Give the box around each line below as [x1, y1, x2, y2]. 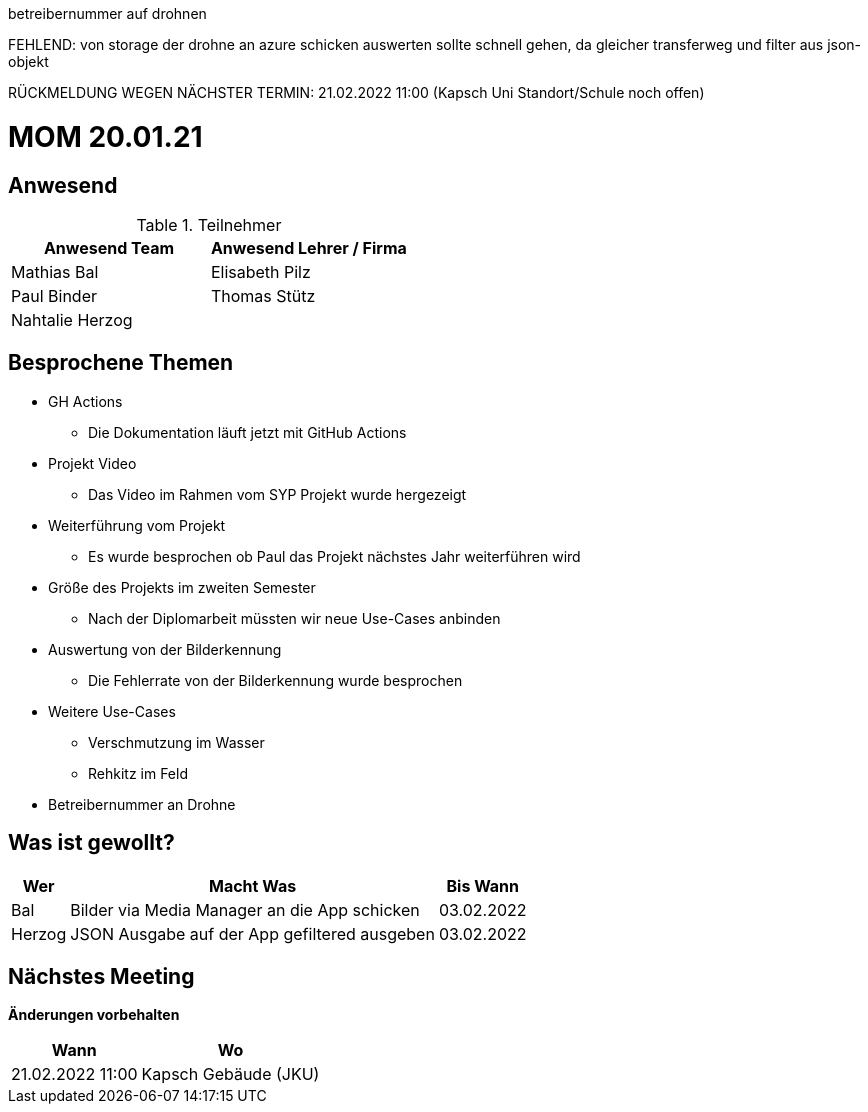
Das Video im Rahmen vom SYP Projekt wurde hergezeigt [88, 485, 467, 503]
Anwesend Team [43, 237, 175, 258]
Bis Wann [446, 875, 520, 896]
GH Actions [48, 392, 123, 410]
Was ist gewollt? [8, 830, 175, 856]
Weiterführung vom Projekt [48, 516, 226, 534]
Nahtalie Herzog [11, 309, 133, 330]
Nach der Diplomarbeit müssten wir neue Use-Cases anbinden [88, 609, 501, 627]
